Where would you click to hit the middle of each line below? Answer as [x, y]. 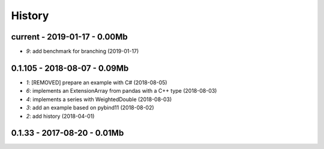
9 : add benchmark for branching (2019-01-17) [82, 51]
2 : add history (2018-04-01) [60, 116]
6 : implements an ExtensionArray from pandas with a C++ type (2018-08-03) [121, 91]
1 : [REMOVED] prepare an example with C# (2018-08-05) [97, 82]
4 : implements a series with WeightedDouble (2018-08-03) [99, 99]
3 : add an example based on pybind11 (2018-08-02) [90, 108]
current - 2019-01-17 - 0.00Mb [70, 37]
